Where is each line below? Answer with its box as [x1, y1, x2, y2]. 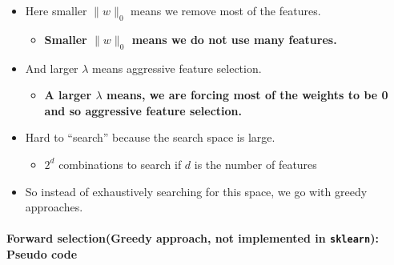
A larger [44, 86, 92, 103]
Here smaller [25, 2, 87, 18]
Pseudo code [6, 246, 78, 262]
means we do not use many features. [131, 30, 337, 47]
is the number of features [194, 155, 317, 172]
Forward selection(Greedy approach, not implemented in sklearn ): [6, 230, 379, 247]
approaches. [25, 199, 83, 215]
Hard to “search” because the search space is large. [25, 129, 275, 146]
